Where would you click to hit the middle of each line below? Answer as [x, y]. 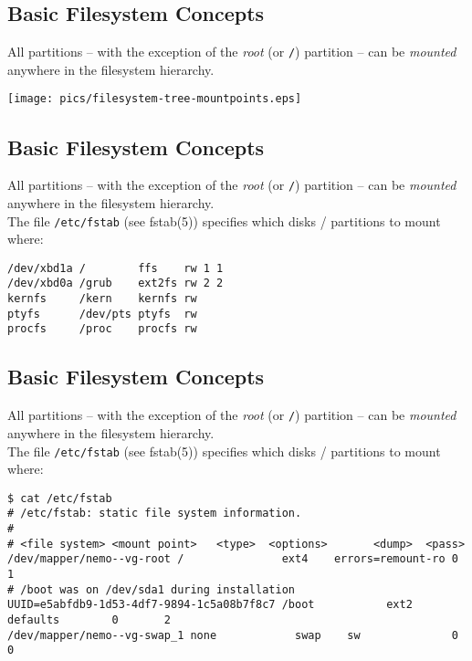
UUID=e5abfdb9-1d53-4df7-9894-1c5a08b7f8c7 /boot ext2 [210, 605]
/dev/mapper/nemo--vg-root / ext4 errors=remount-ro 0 [233, 559]
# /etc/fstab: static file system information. [155, 514]
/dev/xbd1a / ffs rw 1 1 [115, 268]
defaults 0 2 [89, 620]
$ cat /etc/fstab [60, 498]
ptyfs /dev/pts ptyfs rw [102, 314]
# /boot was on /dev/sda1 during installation [151, 589]
